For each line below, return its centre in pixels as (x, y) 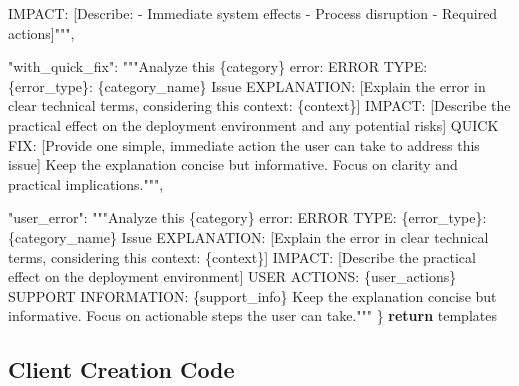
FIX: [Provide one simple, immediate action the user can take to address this (244, 144)
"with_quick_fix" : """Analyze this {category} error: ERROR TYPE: (218, 66)
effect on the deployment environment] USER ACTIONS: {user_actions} (232, 276)
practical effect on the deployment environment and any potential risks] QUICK (253, 124)
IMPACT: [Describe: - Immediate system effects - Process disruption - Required (253, 13)
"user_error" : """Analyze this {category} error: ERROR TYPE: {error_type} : (247, 217)
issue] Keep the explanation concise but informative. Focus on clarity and (233, 164)
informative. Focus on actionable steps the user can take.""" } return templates (252, 315)
